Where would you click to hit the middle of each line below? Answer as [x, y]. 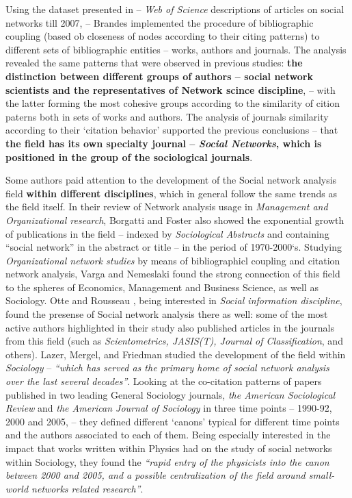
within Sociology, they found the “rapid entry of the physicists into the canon [167, 461]
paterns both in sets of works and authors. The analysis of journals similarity [167, 116]
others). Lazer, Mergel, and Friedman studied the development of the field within [176, 354]
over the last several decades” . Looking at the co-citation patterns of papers [164, 381]
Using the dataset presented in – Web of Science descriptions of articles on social [175, 9]
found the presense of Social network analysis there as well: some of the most [167, 314]
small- [322, 475]
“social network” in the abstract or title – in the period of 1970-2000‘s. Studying [174, 247]
